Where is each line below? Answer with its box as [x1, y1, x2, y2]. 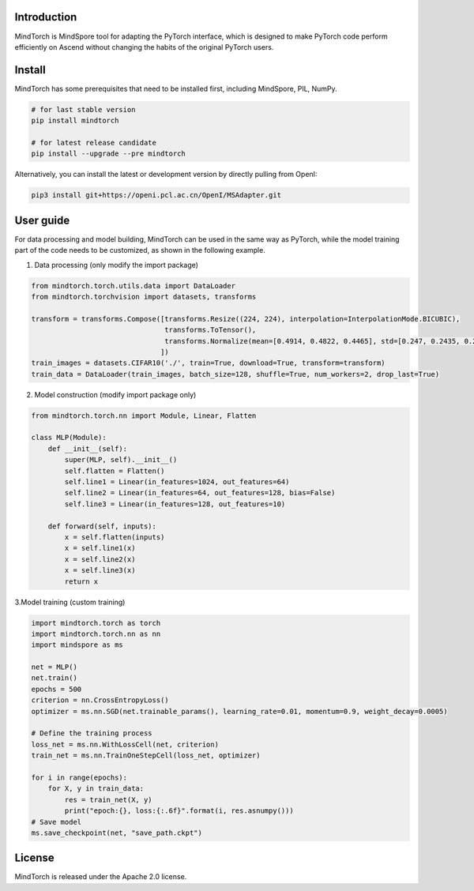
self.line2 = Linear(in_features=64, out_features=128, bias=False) [64, 488, 336, 498]
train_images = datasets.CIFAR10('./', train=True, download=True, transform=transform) [31, 359, 386, 367]
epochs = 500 [31, 684, 82, 694]
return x [64, 577, 99, 586]
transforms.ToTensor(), [164, 325, 257, 335]
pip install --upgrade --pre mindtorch [31, 149, 186, 158]
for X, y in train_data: [47, 784, 145, 793]
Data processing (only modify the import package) [34, 260, 199, 269]
